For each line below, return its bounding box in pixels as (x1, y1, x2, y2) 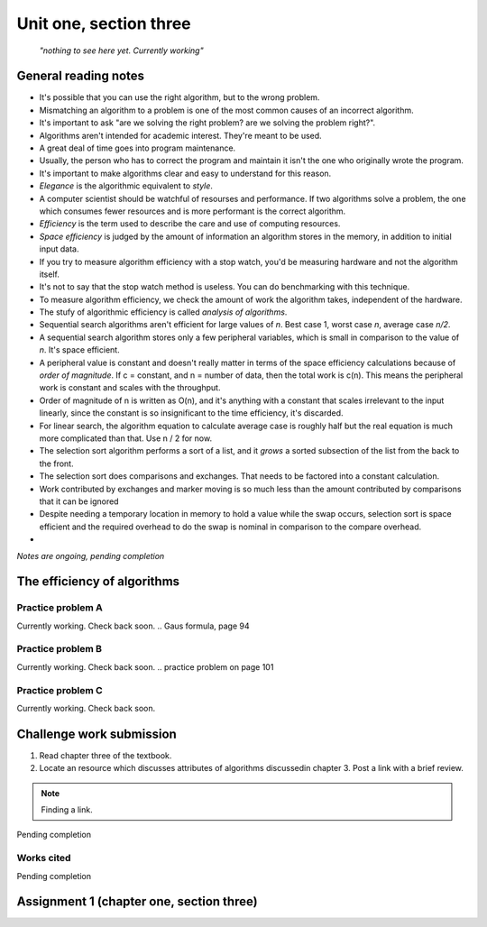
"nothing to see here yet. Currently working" (39, 45, 204, 56)
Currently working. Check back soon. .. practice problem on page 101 (16, 661, 274, 672)
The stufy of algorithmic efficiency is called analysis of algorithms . (39, 307, 288, 317)
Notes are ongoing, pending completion (16, 550, 165, 561)
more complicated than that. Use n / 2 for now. (39, 433, 212, 444)
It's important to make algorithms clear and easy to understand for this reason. (39, 168, 332, 179)
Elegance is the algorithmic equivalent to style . (39, 180, 214, 191)
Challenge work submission (16, 726, 178, 741)
